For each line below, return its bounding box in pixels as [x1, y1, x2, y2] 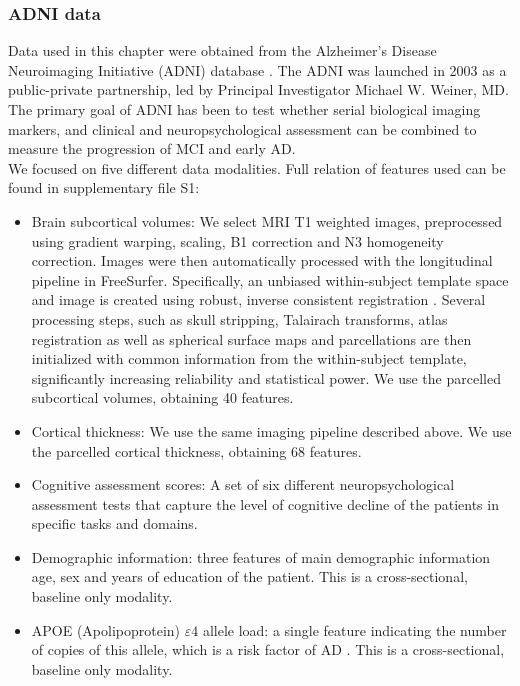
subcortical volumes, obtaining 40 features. [31, 387, 294, 408]
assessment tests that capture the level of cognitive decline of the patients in [31, 493, 499, 514]
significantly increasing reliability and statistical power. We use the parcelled [31, 367, 501, 388]
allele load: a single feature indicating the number [202, 619, 507, 640]
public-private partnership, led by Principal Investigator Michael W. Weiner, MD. [8, 79, 509, 100]
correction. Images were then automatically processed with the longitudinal [31, 250, 493, 271]
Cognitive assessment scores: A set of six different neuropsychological [31, 474, 455, 495]
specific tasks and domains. [31, 513, 198, 534]
